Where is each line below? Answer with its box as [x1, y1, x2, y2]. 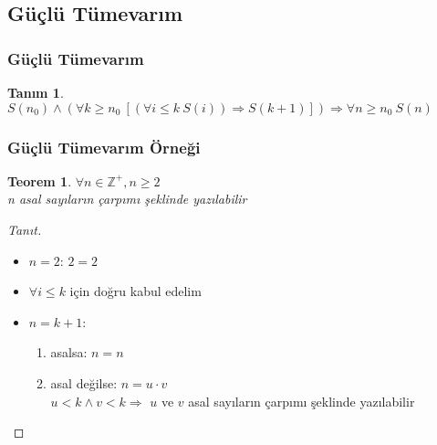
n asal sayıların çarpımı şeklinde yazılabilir [7, 189, 247, 208]
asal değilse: [50, 373, 118, 392]
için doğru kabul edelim [69, 281, 202, 301]
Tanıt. [7, 220, 42, 238]
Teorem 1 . [7, 171, 72, 190]
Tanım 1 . [7, 83, 64, 101]
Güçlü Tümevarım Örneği [7, 135, 201, 158]
